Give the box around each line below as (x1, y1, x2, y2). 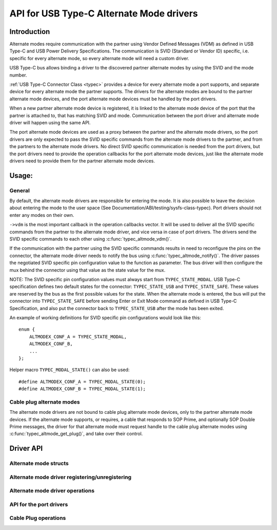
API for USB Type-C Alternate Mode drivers (9, 8, 199, 19)
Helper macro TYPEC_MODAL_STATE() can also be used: (9, 367, 130, 373)
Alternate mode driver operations (9, 487, 95, 495)
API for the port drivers (9, 501, 68, 508)
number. (9, 72, 27, 78)
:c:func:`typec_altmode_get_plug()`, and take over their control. (9, 431, 143, 437)
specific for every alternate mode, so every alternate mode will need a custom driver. (9, 55, 189, 61)
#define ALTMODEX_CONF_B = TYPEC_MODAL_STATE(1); (18, 386, 146, 392)
